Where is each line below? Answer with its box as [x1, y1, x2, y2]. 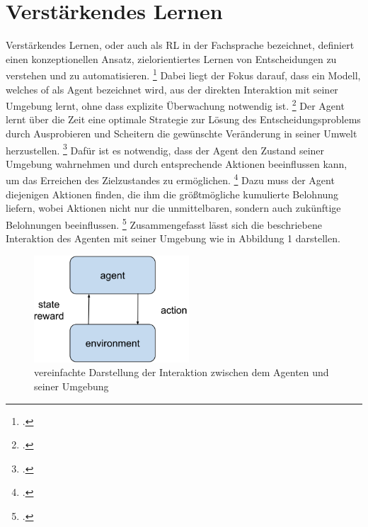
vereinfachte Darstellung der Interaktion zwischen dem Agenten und [34, 365, 329, 380]
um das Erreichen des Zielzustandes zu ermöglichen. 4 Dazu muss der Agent [6, 171, 335, 188]
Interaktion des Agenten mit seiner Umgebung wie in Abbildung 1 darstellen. [6, 231, 340, 246]
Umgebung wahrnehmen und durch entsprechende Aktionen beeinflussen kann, [6, 156, 347, 171]
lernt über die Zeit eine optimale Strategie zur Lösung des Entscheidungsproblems [6, 112, 361, 127]
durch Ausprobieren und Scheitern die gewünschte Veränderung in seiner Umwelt [6, 126, 357, 140]
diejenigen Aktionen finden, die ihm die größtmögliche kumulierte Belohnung [6, 186, 339, 201]
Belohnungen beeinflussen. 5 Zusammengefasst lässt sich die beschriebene [6, 215, 322, 232]
